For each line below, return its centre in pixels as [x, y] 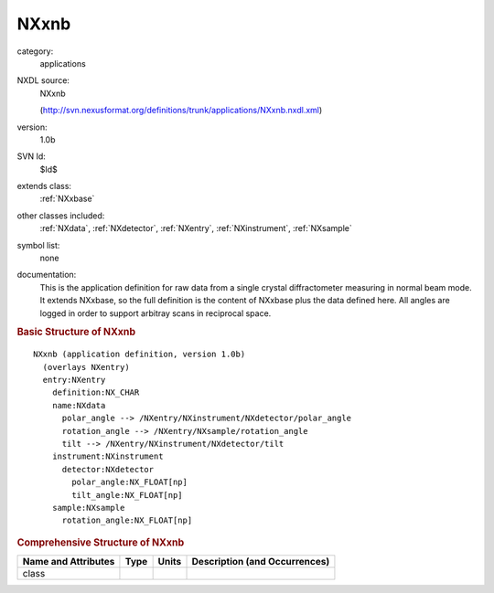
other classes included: [61, 216]
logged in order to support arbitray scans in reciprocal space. [156, 313]
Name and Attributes [69, 561]
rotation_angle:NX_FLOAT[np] [127, 520]
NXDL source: [43, 80]
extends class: [44, 186]
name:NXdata [79, 405]
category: [35, 51]
